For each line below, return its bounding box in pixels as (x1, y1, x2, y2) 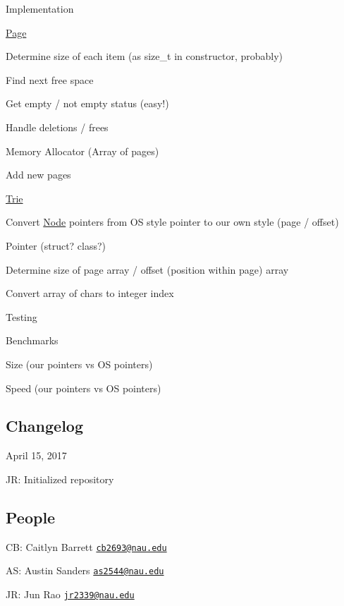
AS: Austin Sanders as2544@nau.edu (6, 563, 164, 578)
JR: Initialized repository (6, 471, 114, 486)
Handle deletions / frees (6, 119, 109, 134)
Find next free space (6, 72, 94, 87)
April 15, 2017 (6, 448, 67, 463)
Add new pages (6, 167, 71, 182)
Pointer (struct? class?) (6, 238, 106, 253)
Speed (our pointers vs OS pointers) (6, 380, 161, 395)
